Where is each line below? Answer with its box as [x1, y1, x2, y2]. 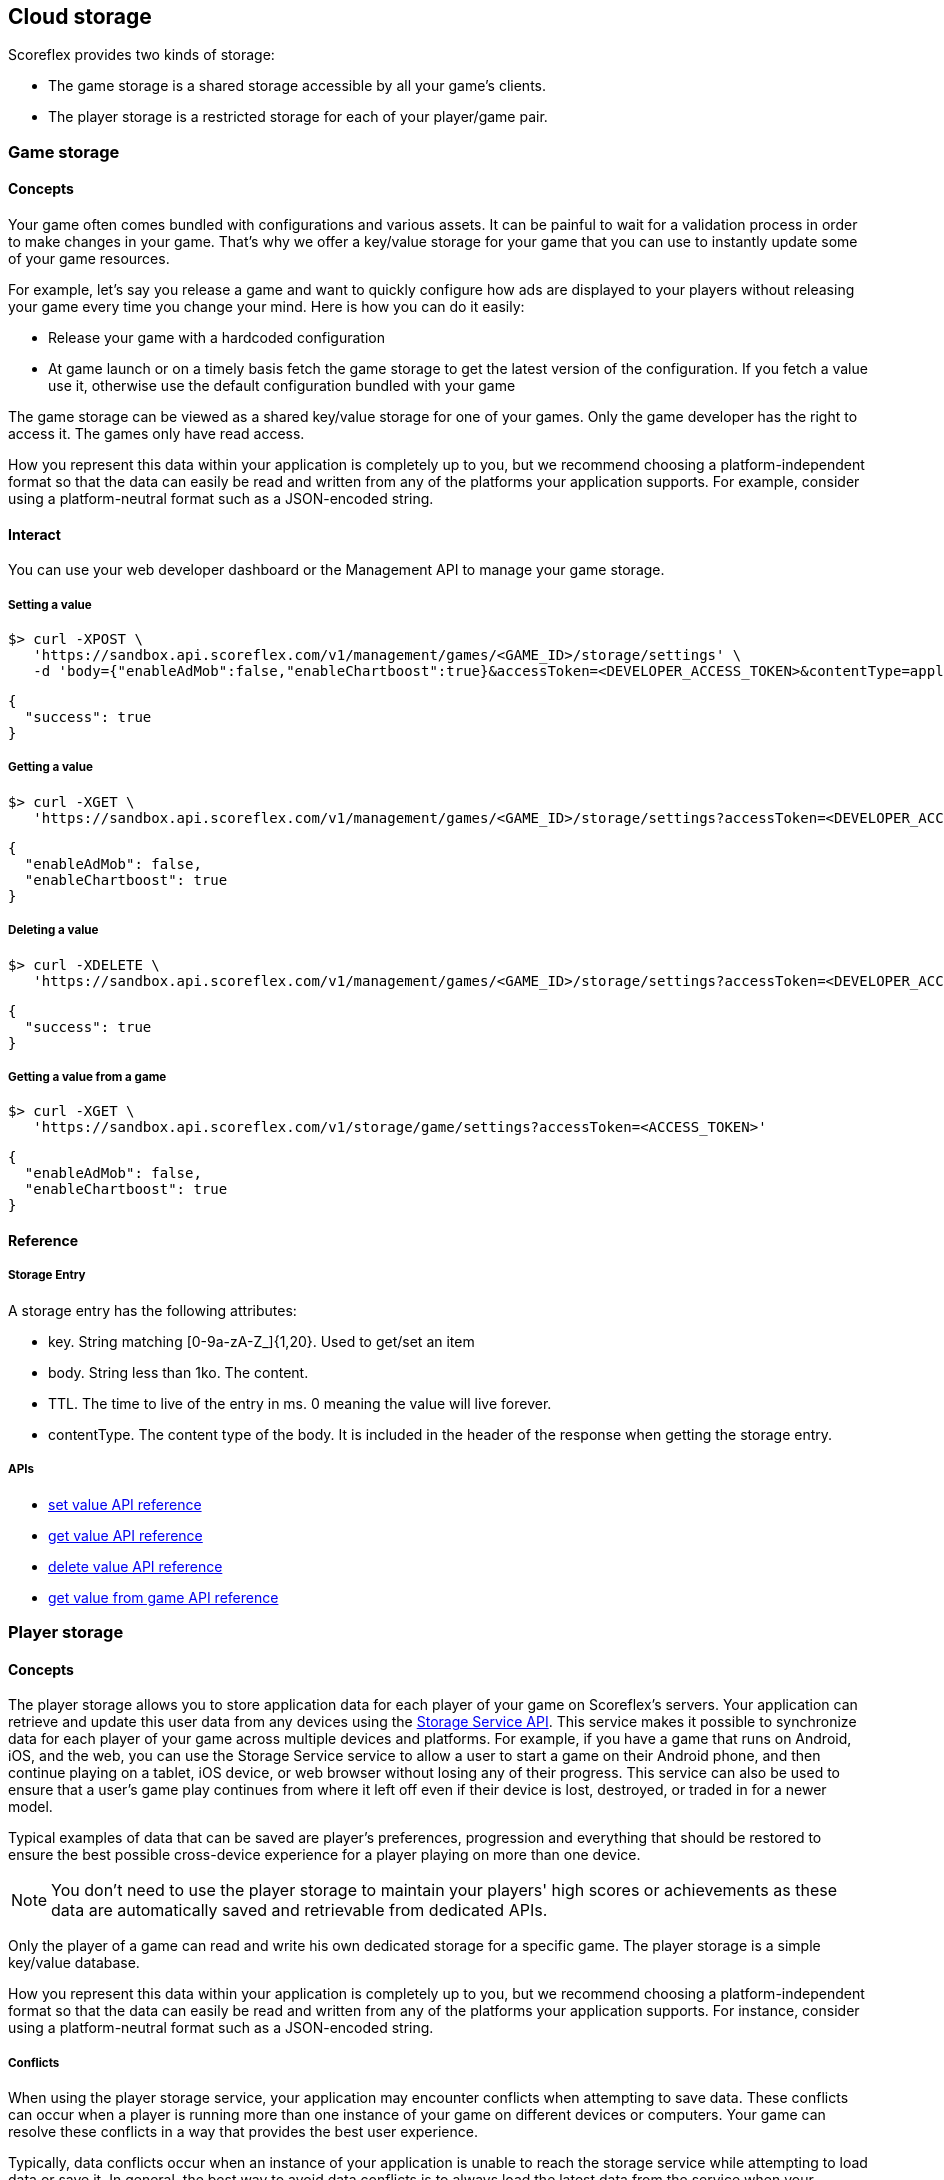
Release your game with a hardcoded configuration [48, 329, 385, 347]
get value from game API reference [48, 1588, 279, 1606]
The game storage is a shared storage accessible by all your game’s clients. [48, 77, 546, 95]
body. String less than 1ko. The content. [48, 1363, 309, 1381]
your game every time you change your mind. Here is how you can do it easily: [8, 298, 525, 316]
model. [8, 1798, 53, 1816]
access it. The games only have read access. [8, 425, 305, 443]
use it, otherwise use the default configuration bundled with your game [48, 377, 516, 395]
